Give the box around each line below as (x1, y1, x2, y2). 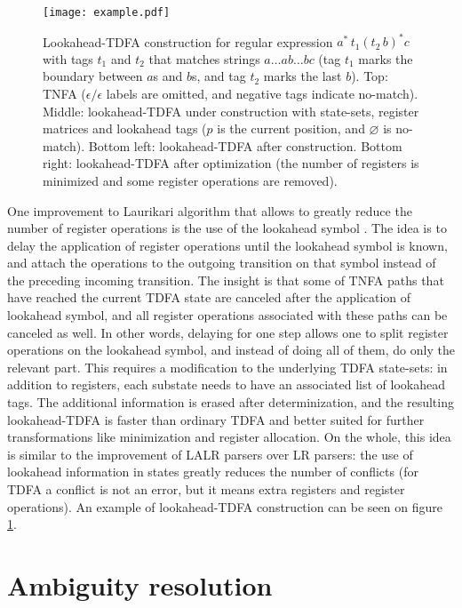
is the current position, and (217, 119, 365, 138)
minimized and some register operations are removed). (43, 171, 338, 189)
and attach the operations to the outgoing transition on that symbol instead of (7, 253, 436, 272)
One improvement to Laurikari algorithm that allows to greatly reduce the (7, 201, 412, 220)
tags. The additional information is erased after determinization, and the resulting (7, 393, 454, 412)
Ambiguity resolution (7, 566, 273, 603)
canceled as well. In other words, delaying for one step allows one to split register (7, 323, 449, 341)
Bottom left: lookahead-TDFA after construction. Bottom (88, 136, 402, 155)
